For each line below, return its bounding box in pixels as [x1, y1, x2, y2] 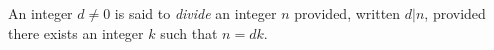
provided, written [294, 3, 401, 23]
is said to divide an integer [114, 3, 277, 23]
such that [160, 22, 218, 43]
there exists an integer [8, 22, 144, 43]
